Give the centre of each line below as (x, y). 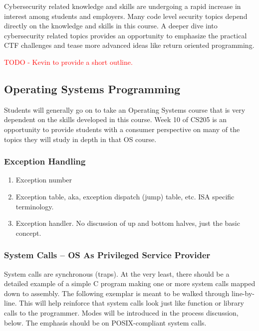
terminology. (35, 206)
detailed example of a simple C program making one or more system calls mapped (130, 283)
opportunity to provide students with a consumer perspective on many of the (122, 129)
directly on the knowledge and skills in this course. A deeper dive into (111, 26)
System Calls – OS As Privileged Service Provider (107, 255)
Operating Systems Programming (92, 88)
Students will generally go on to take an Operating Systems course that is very (125, 109)
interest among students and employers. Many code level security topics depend (126, 16)
